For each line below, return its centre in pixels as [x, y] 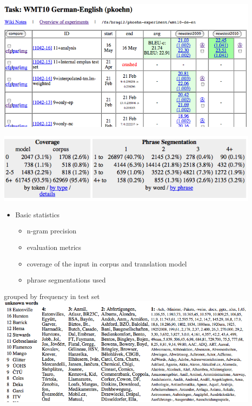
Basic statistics [37, 214]
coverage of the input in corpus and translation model [107, 263]
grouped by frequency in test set [52, 296]
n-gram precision [52, 231]
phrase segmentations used [66, 280]
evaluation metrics [54, 247]
